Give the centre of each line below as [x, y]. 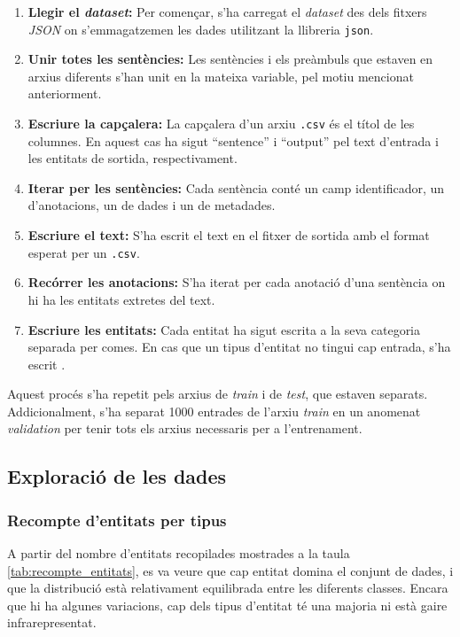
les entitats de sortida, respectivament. [133, 158]
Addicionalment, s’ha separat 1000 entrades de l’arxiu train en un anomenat [214, 411]
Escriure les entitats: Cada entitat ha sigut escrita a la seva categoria [224, 329]
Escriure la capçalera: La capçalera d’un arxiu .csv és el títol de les [221, 124]
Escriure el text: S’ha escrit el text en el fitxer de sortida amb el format [229, 235]
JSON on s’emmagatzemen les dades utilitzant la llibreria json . [201, 29]
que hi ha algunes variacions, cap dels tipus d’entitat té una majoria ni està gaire [227, 605]
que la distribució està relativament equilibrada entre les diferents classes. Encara [228, 588]
